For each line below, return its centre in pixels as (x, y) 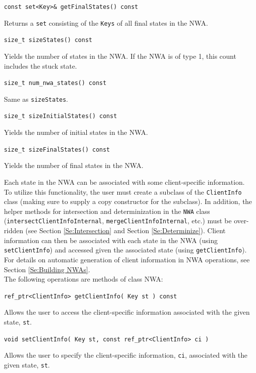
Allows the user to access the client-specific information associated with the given (127, 312)
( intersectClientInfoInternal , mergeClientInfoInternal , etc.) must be (118, 221)
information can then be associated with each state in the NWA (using (111, 240)
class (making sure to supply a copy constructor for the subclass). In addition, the (128, 201)
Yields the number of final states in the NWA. (74, 165)
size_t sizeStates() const (48, 40)
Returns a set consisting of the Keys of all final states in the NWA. (106, 22)
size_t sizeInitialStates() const (61, 116)
